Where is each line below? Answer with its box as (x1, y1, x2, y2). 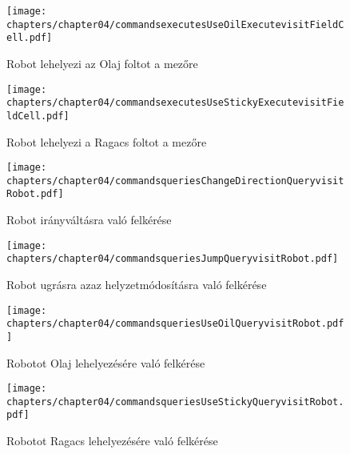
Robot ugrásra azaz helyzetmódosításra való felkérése (6, 276, 267, 292)
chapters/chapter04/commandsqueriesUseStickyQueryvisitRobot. (6, 396, 344, 408)
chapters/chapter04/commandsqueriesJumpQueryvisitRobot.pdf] (6, 253, 339, 265)
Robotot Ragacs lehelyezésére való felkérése (6, 432, 218, 449)
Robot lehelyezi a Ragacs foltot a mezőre (6, 133, 207, 150)
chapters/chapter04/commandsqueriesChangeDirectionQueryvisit (6, 175, 344, 187)
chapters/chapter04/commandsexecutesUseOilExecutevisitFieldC (6, 18, 344, 30)
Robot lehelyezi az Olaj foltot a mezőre (6, 54, 198, 71)
